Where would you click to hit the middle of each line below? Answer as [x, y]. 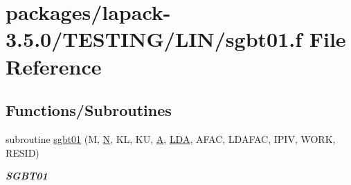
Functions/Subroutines [89, 110]
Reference [54, 66]
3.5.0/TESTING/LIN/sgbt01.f [154, 39]
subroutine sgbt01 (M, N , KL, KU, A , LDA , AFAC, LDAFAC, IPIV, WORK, [171, 138]
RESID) [22, 152]
